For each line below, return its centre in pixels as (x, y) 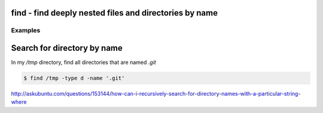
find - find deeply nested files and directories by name (115, 13)
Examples (26, 30)
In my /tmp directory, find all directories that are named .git (84, 62)
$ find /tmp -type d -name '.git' (74, 78)
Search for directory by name (67, 48)
